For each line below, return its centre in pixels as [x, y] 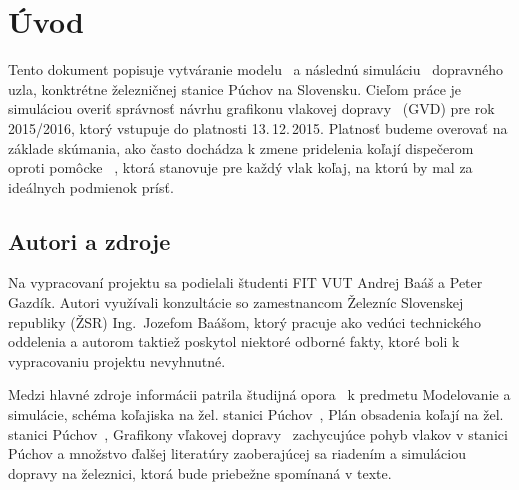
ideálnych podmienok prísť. [91, 186]
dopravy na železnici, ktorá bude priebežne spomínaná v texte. [200, 472]
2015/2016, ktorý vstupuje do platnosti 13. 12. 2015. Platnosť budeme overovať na [258, 127]
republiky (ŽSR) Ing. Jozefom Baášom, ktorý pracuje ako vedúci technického [244, 321]
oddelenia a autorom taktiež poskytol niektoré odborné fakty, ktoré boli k [234, 341]
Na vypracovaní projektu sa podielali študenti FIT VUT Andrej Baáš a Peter [245, 282]
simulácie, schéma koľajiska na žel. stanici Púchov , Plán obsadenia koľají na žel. [256, 414]
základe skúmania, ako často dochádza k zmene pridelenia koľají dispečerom [241, 147]
